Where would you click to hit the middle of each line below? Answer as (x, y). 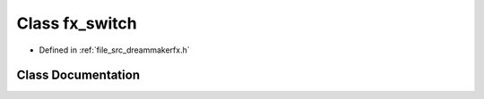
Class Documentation (78, 75)
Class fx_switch (77, 23)
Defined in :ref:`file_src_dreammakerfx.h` (114, 50)
